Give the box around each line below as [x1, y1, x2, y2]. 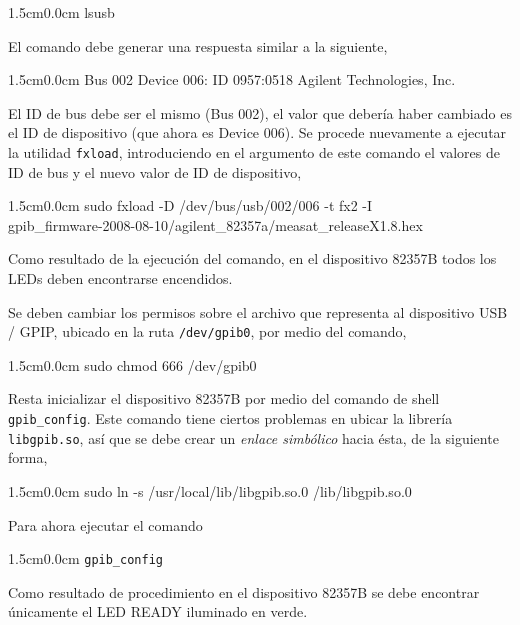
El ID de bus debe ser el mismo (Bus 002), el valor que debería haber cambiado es [8, 102, 512, 123]
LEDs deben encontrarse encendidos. [8, 268, 233, 288]
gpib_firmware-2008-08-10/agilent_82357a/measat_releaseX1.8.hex [8, 214, 423, 235]
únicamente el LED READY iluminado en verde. [8, 601, 308, 622]
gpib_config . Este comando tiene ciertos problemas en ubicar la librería [8, 408, 453, 429]
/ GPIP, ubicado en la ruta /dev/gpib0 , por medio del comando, [8, 321, 407, 342]
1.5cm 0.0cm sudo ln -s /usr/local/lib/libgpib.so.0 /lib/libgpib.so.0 [8, 480, 412, 501]
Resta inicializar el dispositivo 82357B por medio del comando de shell [8, 388, 440, 409]
